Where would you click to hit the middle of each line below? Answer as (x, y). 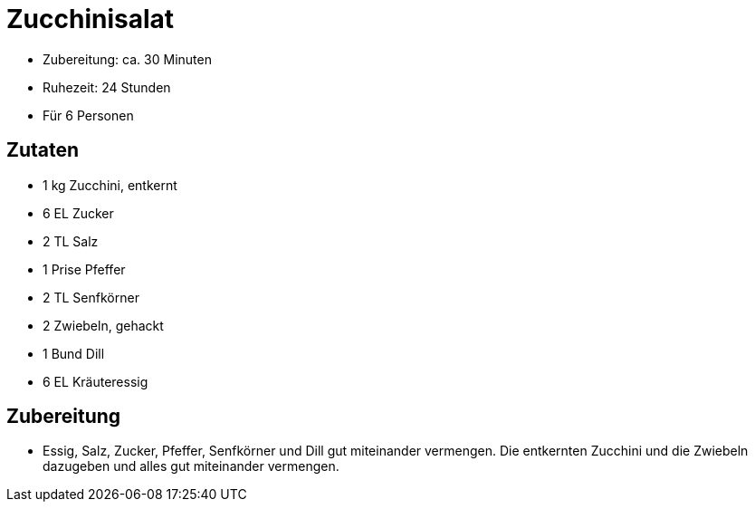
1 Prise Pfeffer (84, 269)
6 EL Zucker (78, 213)
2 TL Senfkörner (91, 297)
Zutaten (43, 150)
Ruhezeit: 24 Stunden (107, 87)
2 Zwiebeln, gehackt (103, 325)
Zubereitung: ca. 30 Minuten (127, 59)
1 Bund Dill (74, 353)
